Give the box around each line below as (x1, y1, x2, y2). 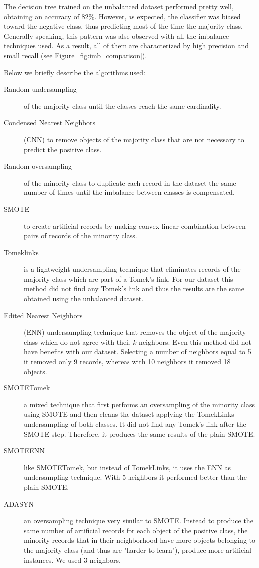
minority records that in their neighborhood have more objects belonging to (24, 535, 255, 545)
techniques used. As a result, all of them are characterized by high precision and (4, 40, 249, 51)
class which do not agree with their (24, 336, 131, 347)
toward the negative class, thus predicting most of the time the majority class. (4, 21, 243, 31)
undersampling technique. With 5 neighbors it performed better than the (24, 472, 247, 482)
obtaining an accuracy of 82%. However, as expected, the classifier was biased (4, 11, 241, 21)
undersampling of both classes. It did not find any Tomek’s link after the (24, 419, 246, 429)
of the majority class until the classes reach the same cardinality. (24, 100, 221, 111)
